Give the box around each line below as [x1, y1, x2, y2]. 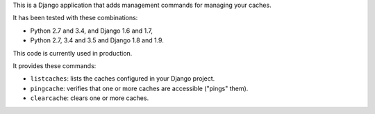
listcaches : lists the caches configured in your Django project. [30, 74, 215, 83]
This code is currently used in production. [12, 49, 133, 57]
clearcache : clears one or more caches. [30, 94, 149, 102]
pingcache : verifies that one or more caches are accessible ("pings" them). [30, 84, 249, 92]
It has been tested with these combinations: [12, 14, 138, 22]
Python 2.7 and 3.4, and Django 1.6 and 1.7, [30, 26, 153, 35]
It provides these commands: [12, 61, 97, 70]
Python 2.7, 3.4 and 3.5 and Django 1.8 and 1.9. [30, 36, 165, 44]
